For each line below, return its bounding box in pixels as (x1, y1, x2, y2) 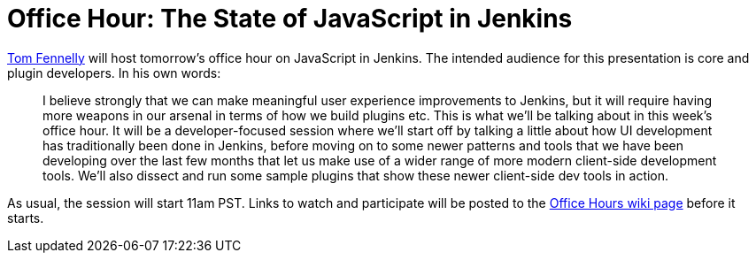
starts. (7, 210, 44, 226)
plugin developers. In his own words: (7, 65, 221, 80)
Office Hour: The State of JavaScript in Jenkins (7, 4, 573, 34)
